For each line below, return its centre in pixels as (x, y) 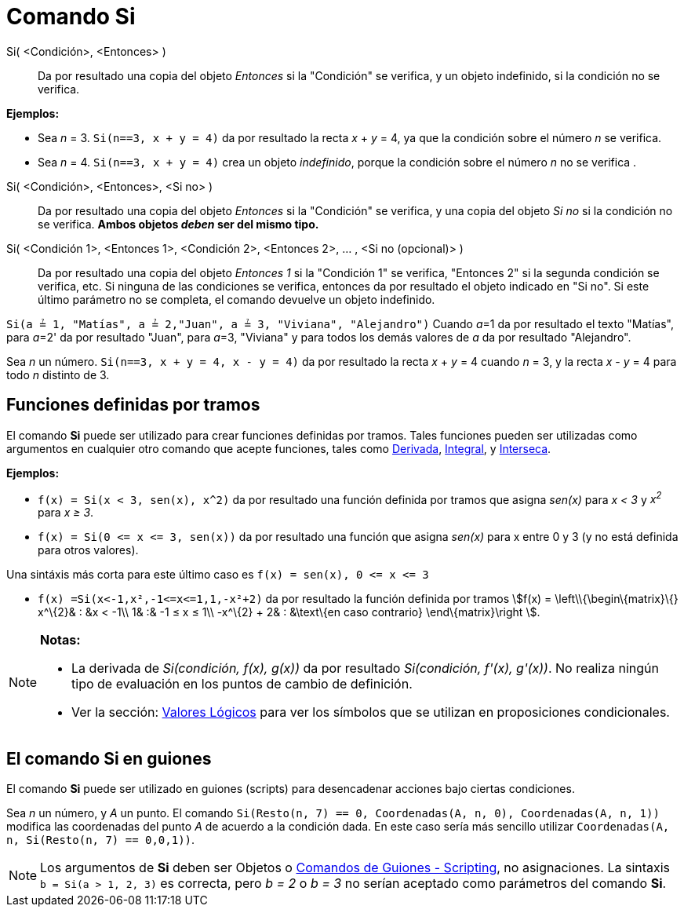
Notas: (60, 640)
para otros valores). (88, 550)
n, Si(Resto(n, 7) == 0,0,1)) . (101, 840)
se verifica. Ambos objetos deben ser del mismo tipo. (178, 224)
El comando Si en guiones (109, 758)
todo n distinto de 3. (58, 374)
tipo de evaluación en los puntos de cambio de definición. (242, 684)
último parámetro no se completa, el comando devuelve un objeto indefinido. (236, 299)
